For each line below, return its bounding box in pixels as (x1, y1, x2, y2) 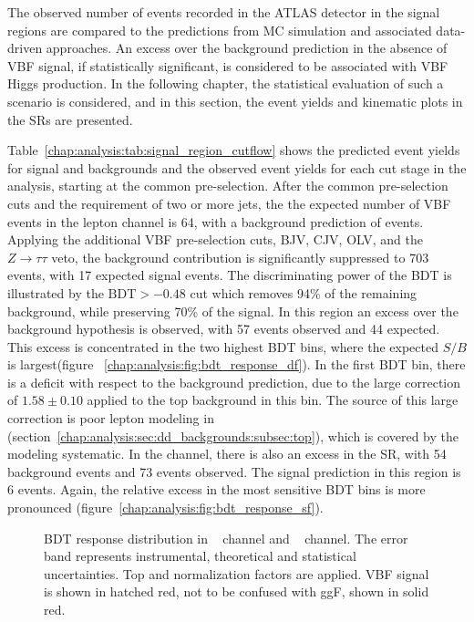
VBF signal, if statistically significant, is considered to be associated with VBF (7, 56, 448, 75)
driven (7, 38, 43, 57)
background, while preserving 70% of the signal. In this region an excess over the (7, 301, 459, 320)
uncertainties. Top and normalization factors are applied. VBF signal (44, 564, 429, 583)
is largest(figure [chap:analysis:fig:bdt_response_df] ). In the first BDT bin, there (7, 355, 466, 374)
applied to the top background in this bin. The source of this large (87, 390, 459, 409)
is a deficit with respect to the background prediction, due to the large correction (7, 372, 460, 391)
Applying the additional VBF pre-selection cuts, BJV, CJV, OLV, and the (7, 230, 423, 249)
